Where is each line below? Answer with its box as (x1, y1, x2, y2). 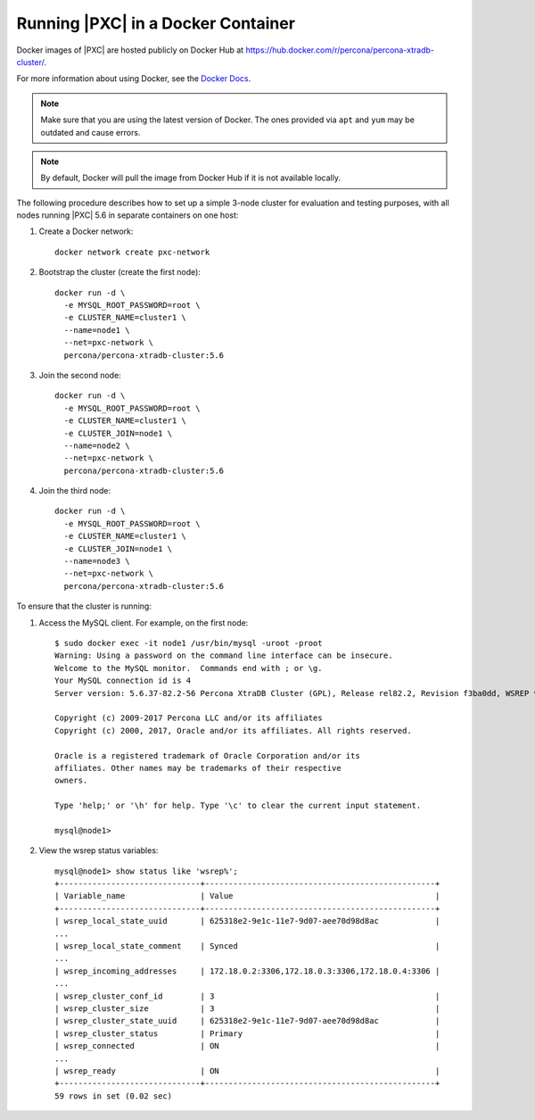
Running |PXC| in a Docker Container (16, 13, 296, 33)
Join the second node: (38, 369, 122, 380)
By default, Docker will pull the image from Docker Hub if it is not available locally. (40, 172, 341, 183)
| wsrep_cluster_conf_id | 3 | (54, 991, 440, 1001)
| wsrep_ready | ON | (54, 1066, 440, 1075)
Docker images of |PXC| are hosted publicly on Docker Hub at (16, 45, 244, 55)
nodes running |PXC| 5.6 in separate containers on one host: (16, 210, 239, 220)
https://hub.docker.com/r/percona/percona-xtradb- (245, 45, 435, 55)
